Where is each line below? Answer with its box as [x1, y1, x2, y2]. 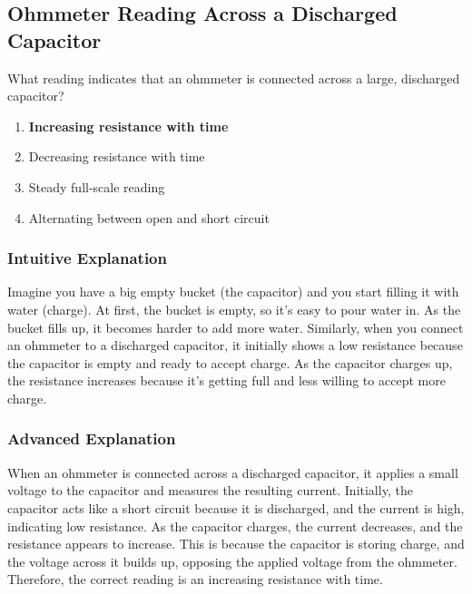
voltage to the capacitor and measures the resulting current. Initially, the [7, 481, 413, 500]
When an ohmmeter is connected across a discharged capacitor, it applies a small [7, 463, 458, 482]
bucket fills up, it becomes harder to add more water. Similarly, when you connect [7, 317, 464, 336]
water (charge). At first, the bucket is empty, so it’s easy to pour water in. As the [7, 299, 461, 318]
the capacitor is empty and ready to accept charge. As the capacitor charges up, [7, 353, 453, 372]
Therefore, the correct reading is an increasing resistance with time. [7, 570, 383, 589]
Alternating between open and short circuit [28, 208, 270, 227]
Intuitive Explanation [7, 247, 167, 269]
